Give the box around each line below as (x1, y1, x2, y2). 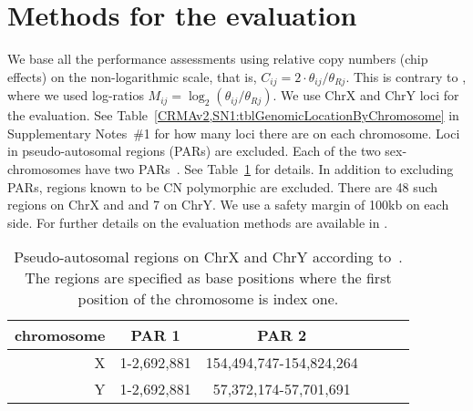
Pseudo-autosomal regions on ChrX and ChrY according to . (14, 246, 403, 268)
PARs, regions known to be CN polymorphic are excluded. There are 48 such (7, 177, 438, 196)
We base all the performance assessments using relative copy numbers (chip (7, 49, 428, 68)
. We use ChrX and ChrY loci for (272, 86, 459, 105)
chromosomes (7, 159, 81, 178)
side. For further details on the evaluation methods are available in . (7, 212, 388, 231)
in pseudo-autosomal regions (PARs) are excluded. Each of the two (7, 141, 381, 160)
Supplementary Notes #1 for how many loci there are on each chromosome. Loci (7, 123, 460, 142)
